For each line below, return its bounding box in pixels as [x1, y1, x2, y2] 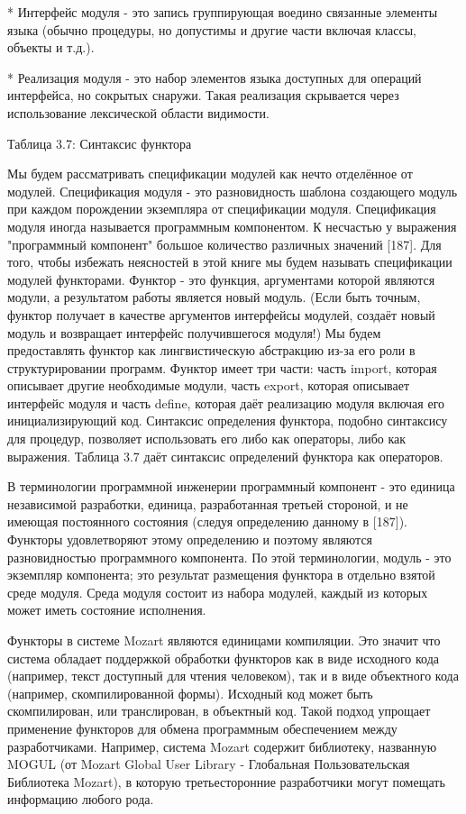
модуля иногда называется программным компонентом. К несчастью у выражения [7, 216, 457, 235]
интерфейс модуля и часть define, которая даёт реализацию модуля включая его [7, 393, 445, 412]
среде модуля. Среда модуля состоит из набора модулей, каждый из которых [7, 582, 428, 601]
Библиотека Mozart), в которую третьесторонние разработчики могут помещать [7, 772, 445, 791]
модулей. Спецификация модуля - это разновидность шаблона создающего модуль [7, 181, 458, 200]
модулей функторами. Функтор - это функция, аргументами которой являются [7, 270, 435, 288]
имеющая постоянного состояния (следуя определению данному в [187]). [7, 512, 407, 531]
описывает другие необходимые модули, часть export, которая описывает [7, 376, 410, 395]
